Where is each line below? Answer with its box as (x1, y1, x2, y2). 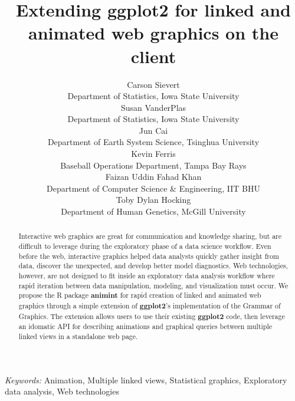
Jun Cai (139, 124, 168, 136)
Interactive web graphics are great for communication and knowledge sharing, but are (18, 231, 282, 241)
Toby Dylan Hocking (116, 193, 191, 206)
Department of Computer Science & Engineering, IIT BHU (47, 182, 260, 194)
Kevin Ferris (131, 147, 176, 160)
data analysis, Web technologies (5, 385, 119, 397)
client (130, 44, 176, 68)
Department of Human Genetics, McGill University (61, 205, 246, 218)
